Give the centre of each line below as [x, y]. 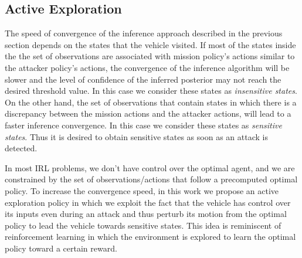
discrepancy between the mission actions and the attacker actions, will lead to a [148, 113]
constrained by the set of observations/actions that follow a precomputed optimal [151, 179]
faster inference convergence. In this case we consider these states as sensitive [143, 125]
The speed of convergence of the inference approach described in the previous [144, 33]
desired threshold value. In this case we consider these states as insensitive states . [151, 91]
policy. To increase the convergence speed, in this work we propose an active [142, 190]
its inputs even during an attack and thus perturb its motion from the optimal [146, 214]
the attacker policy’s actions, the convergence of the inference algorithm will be [147, 67]
